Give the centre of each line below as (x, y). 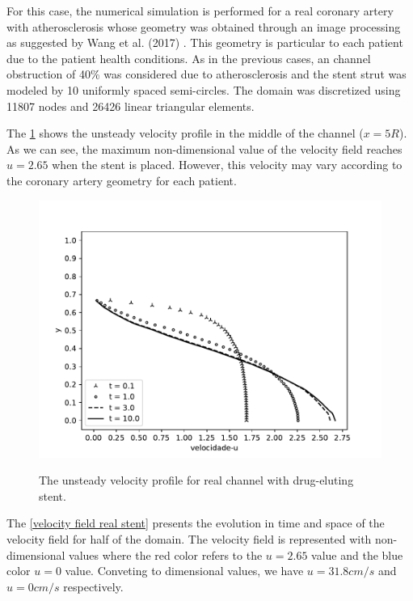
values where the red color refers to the (166, 554)
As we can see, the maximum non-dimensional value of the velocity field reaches (204, 148)
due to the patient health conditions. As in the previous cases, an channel (189, 58)
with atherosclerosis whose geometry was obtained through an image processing (204, 26)
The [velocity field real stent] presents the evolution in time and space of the (196, 523)
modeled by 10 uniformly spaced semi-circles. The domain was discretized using (204, 89)
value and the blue (357, 554)
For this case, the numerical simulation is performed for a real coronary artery (200, 11)
